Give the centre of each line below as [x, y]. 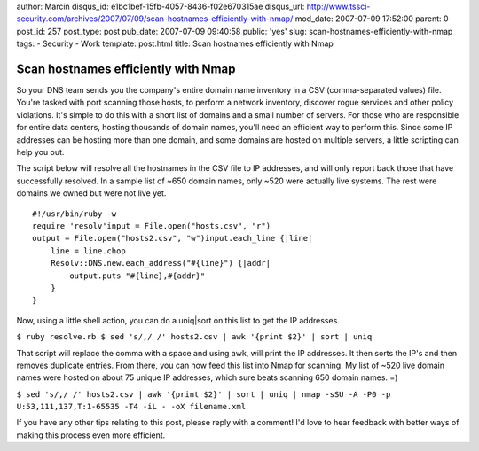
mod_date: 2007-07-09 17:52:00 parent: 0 [372, 19]
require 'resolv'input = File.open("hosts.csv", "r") [151, 225]
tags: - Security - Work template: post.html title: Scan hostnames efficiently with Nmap [175, 43]
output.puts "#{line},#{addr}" [137, 276]
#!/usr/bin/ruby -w [75, 214]
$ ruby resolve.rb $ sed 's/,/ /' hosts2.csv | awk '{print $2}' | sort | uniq [194, 337]
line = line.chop [88, 251]
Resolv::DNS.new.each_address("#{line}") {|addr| [160, 263]
